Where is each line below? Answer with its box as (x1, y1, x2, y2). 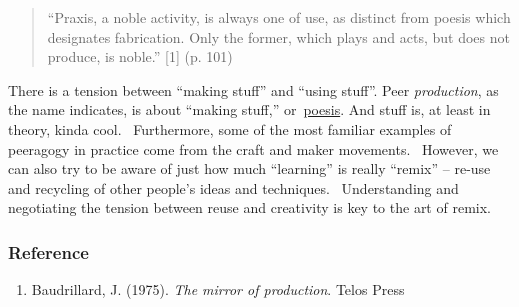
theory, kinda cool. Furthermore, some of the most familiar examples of (8, 118, 452, 139)
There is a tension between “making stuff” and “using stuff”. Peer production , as (8, 79, 499, 100)
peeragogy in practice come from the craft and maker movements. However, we (8, 138, 499, 159)
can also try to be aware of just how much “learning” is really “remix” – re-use (8, 158, 491, 179)
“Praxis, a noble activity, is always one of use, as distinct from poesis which (47, 7, 511, 27)
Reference (8, 239, 89, 264)
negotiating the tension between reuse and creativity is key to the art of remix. (8, 197, 491, 218)
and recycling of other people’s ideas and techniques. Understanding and (8, 177, 459, 198)
